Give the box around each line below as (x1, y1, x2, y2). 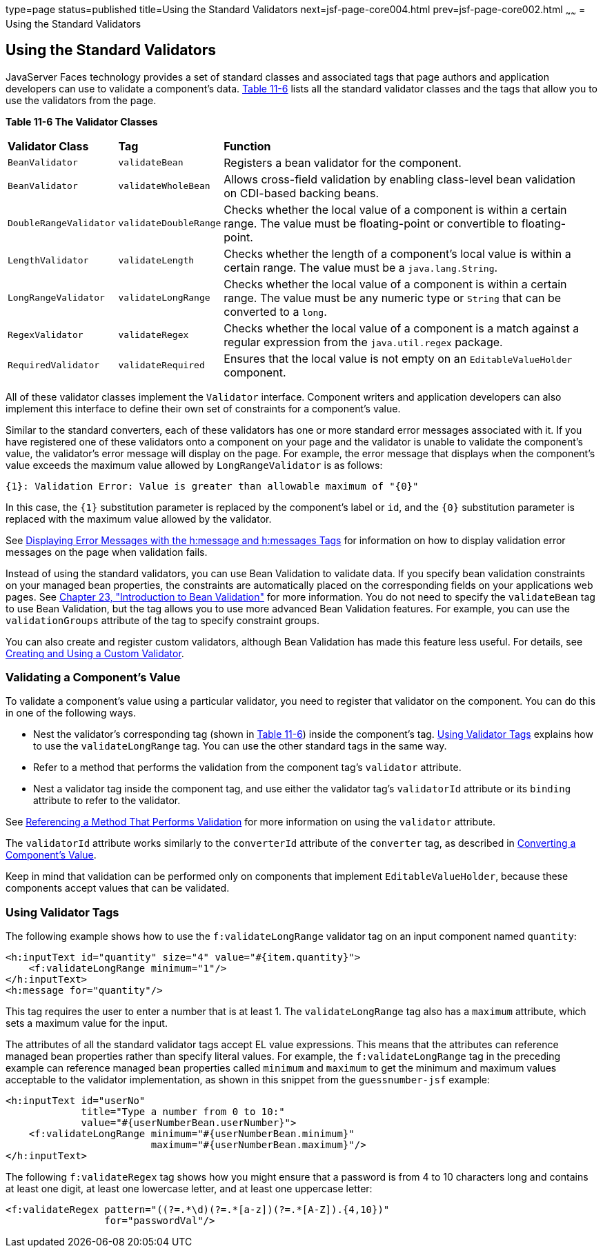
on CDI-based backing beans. (224, 186, 379, 200)
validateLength (118, 255, 195, 266)
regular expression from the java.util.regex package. (224, 334, 503, 349)
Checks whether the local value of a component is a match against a (224, 321, 580, 335)
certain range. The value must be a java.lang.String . (224, 260, 498, 274)
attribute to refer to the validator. (33, 794, 181, 807)
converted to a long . (224, 304, 327, 319)
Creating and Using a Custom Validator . (6, 647, 184, 659)
